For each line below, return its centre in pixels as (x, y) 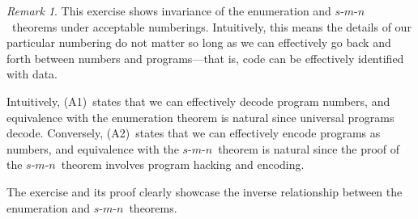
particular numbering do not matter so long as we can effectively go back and (199, 42)
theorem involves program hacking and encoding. (183, 164)
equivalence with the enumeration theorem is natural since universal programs (200, 117)
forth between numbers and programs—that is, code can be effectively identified (205, 58)
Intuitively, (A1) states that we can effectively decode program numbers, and (198, 101)
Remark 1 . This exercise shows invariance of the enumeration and (169, 11)
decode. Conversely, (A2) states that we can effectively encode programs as (194, 133)
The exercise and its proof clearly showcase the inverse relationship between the (205, 191)
